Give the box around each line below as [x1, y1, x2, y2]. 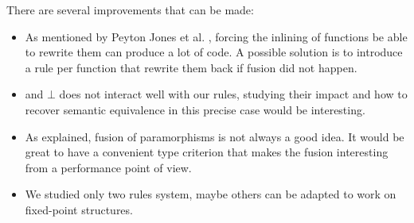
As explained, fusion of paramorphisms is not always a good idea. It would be [25, 128, 404, 144]
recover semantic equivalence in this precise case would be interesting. [25, 101, 365, 117]
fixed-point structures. [25, 201, 133, 217]
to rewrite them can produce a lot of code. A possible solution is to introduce [25, 44, 403, 60]
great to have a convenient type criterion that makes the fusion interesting [25, 144, 389, 160]
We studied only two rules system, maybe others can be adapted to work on [25, 186, 396, 202]
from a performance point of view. [25, 159, 192, 175]
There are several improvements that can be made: [6, 2, 254, 17]
